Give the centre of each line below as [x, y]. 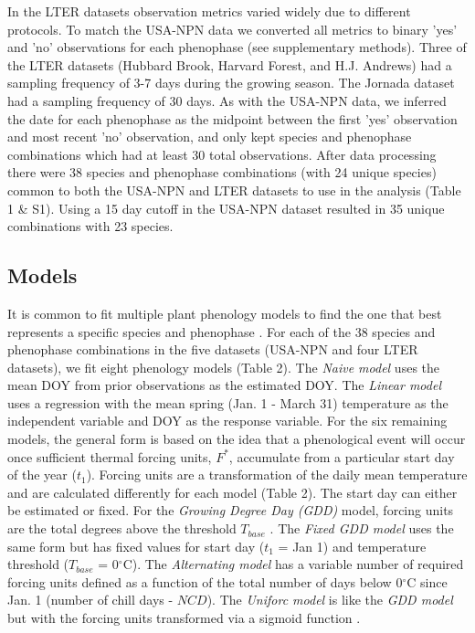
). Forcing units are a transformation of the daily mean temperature [277, 475]
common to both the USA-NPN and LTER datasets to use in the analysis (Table [234, 190]
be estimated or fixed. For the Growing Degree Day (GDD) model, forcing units [231, 510]
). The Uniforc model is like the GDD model [330, 600]
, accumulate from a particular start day [342, 456]
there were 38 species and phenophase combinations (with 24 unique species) [222, 172]
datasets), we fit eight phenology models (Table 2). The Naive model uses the [224, 367]
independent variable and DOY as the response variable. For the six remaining [227, 421]
